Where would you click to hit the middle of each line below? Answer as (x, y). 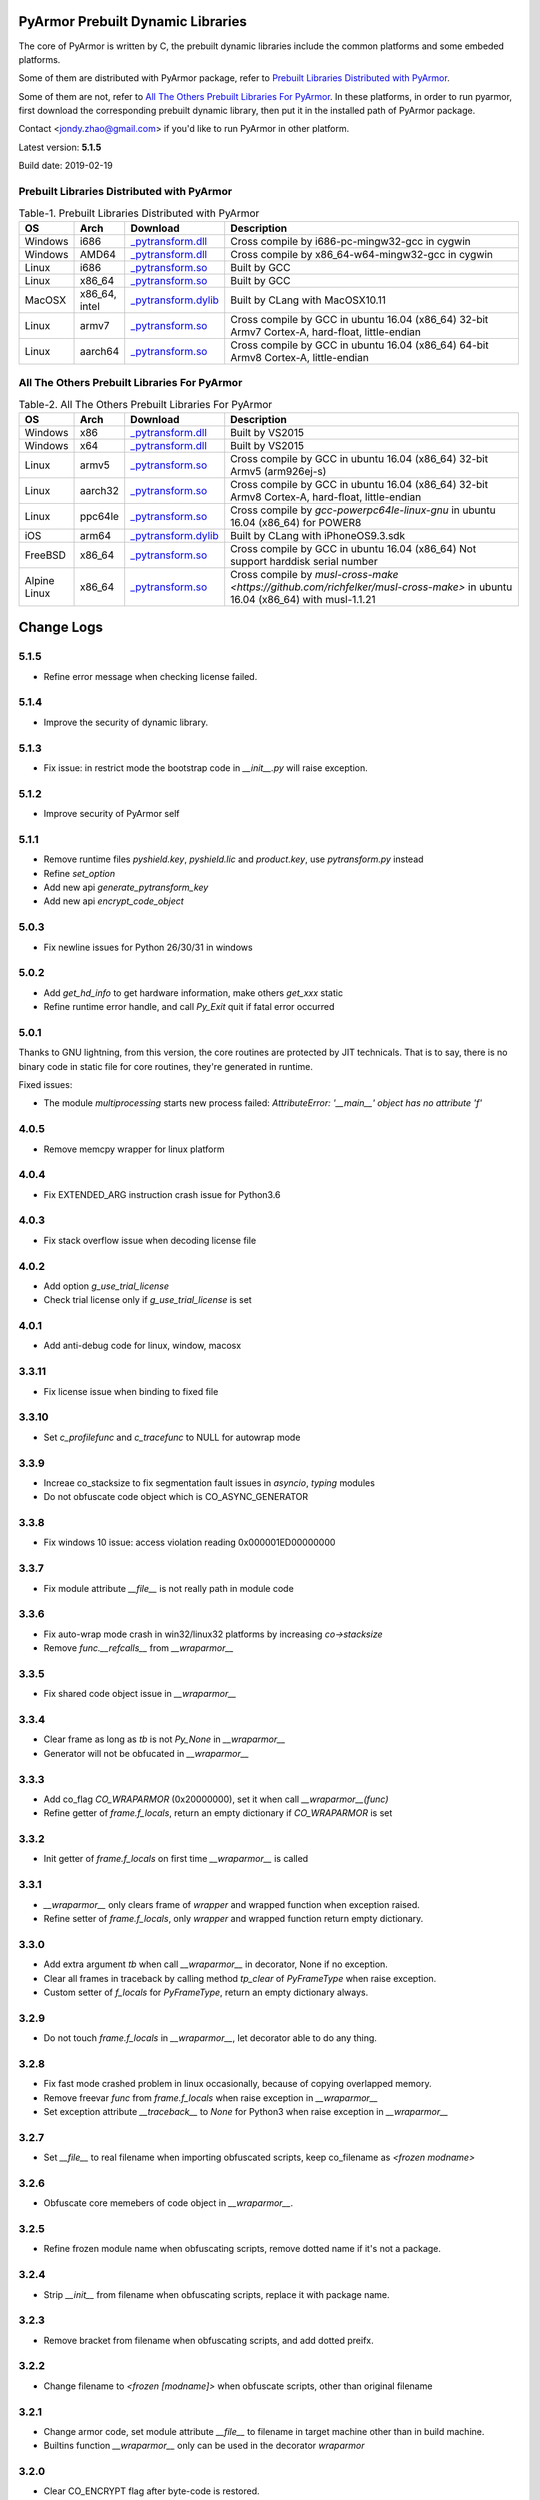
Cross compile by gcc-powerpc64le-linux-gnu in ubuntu (363, 510)
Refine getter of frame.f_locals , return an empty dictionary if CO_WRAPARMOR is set (218, 1813)
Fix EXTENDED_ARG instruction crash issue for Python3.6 (162, 1194)
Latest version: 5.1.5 (60, 147)
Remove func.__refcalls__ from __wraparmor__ (138, 1648)
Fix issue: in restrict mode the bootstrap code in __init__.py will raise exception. (206, 767)
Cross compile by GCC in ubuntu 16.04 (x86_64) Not (353, 548)
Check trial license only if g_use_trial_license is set (147, 1300)
